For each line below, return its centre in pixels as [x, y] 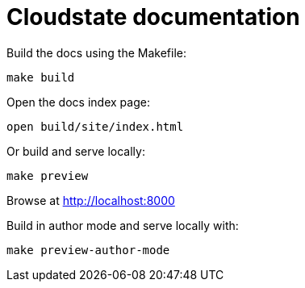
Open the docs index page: [78, 102]
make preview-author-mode [88, 250]
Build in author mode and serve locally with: [123, 225]
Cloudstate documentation [153, 17]
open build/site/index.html [95, 126]
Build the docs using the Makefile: [96, 52]
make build [41, 77]
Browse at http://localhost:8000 [91, 200]
